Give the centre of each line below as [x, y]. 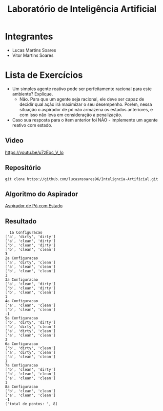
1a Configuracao [26, 233]
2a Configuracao [21, 258]
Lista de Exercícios [44, 75]
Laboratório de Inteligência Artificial [82, 9]
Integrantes [29, 36]
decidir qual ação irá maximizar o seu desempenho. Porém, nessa [86, 104]
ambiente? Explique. [32, 94]
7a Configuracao [21, 365]
